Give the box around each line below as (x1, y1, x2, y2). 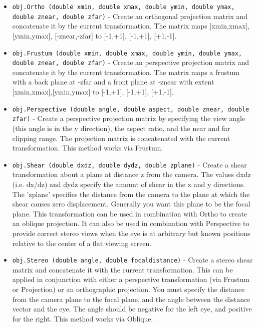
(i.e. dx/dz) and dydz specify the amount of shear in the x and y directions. (12, 178, 245, 189)
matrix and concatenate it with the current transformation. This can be (12, 264, 233, 274)
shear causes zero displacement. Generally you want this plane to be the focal (12, 198, 250, 209)
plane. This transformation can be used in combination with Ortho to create (12, 208, 247, 218)
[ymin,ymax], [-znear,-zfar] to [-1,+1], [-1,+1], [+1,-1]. (12, 30, 177, 40)
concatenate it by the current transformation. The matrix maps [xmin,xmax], (12, 20, 250, 31)
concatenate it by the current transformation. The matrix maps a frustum (12, 66, 239, 77)
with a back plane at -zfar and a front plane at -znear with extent (12, 76, 214, 87)
